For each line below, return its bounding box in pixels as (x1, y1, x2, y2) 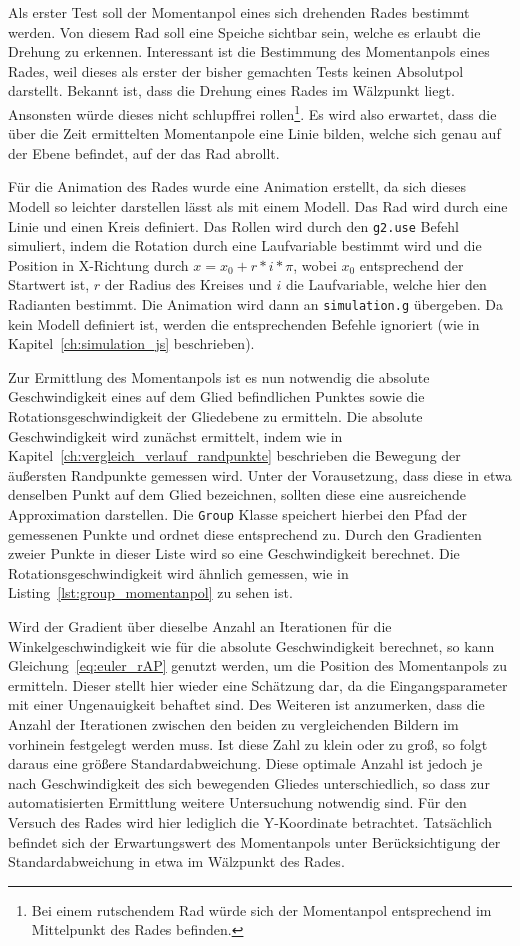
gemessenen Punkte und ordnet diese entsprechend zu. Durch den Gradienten (8, 523, 482, 544)
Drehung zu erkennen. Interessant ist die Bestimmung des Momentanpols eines (8, 41, 490, 62)
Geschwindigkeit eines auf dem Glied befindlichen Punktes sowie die (8, 386, 425, 407)
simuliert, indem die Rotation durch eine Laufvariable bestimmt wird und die (8, 235, 482, 256)
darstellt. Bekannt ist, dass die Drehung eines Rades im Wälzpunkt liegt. (8, 80, 455, 101)
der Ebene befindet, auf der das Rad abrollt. (8, 142, 280, 163)
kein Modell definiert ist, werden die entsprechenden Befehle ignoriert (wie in (8, 313, 480, 334)
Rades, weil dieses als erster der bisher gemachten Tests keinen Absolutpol (8, 60, 464, 81)
